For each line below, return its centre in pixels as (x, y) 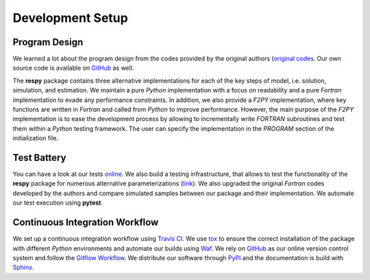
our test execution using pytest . (58, 203)
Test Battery (39, 158)
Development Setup (70, 18)
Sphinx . (23, 268)
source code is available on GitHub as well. (73, 68)
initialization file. (35, 138)
